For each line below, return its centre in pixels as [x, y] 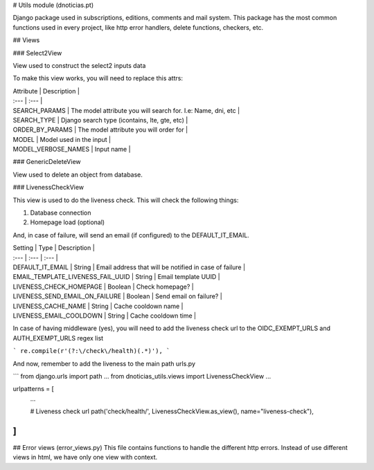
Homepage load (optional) [68, 222]
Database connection [61, 213]
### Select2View [37, 53]
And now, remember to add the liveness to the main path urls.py [104, 363]
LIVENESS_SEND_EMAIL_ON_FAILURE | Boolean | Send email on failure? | [118, 296]
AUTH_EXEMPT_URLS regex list [58, 338]
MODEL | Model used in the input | [62, 139]
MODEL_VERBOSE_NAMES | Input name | [72, 150]
